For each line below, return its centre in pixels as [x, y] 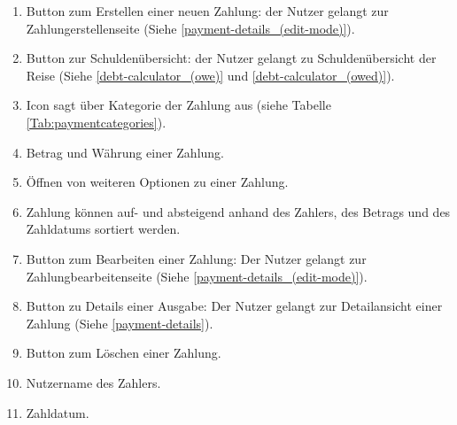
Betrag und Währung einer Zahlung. [125, 152]
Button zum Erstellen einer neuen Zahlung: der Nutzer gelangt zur [207, 11]
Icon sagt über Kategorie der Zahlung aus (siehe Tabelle [178, 105]
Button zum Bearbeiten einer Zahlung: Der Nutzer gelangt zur [196, 258]
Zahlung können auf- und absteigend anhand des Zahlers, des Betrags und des [238, 211]
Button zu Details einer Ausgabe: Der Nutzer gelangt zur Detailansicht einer [234, 306]
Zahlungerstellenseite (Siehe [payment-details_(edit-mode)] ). [190, 28]
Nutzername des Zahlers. [93, 382]
